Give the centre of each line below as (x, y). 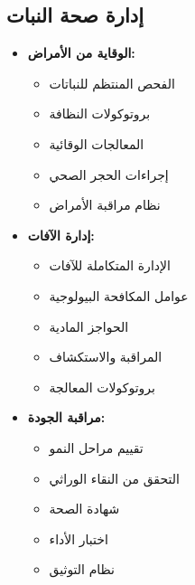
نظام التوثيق (82, 569)
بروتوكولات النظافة (100, 113)
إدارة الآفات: (61, 235)
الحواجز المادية (89, 326)
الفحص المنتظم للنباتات (112, 83)
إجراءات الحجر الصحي (109, 174)
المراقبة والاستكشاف (106, 357)
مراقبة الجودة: (66, 417)
